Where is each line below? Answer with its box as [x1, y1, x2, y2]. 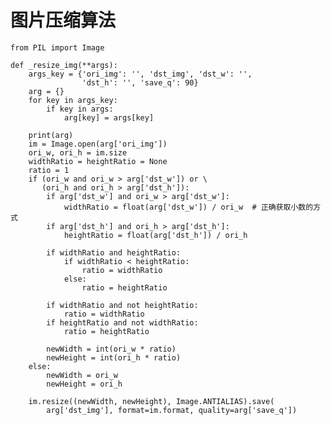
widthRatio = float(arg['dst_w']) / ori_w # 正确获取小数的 [63, 202, 314, 212]
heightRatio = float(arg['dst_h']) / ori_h [63, 230, 248, 240]
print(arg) [28, 130, 74, 140]
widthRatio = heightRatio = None [28, 156, 168, 166]
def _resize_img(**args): [10, 60, 118, 70]
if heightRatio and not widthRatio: [46, 317, 199, 328]
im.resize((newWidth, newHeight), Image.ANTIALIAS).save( [28, 396, 275, 406]
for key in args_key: [28, 95, 118, 105]
